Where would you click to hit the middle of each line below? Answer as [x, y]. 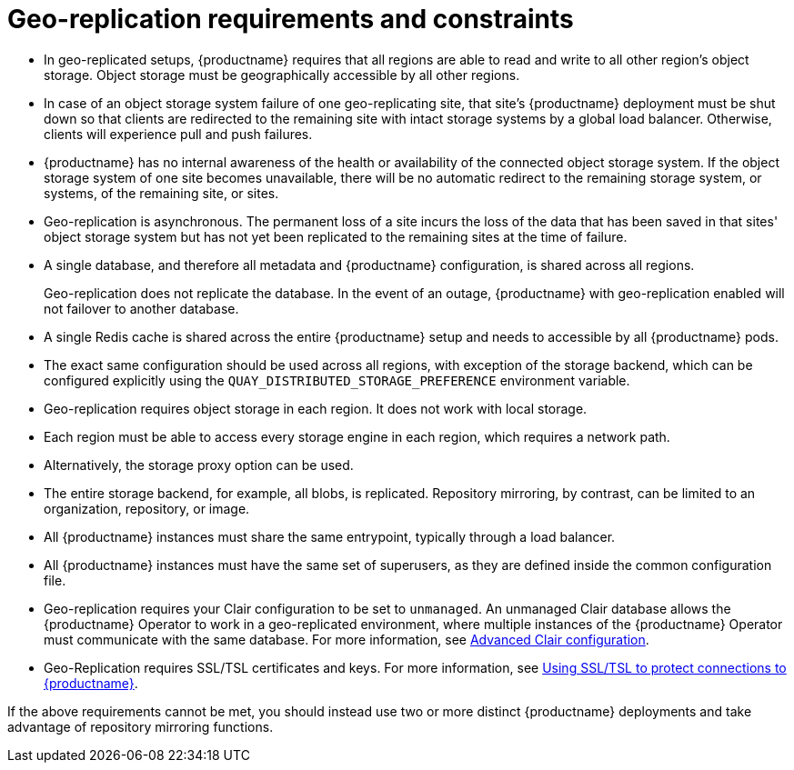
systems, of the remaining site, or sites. [161, 193]
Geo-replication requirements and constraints [291, 19]
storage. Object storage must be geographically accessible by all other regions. [282, 75]
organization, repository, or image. [147, 508]
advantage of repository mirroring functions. [141, 726]
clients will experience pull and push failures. [178, 134]
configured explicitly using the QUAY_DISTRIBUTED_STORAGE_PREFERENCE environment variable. [337, 380]
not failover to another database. [141, 308]
